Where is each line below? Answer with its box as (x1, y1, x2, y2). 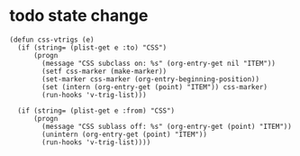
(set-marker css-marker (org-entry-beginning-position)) (41, 74, 259, 84)
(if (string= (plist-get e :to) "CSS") (17, 42, 168, 52)
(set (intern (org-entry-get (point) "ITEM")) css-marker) (41, 82, 268, 91)
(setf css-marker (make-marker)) (41, 67, 168, 76)
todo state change (9, 5, 149, 26)
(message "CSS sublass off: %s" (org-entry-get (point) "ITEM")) (41, 122, 293, 131)
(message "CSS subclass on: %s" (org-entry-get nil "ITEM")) (41, 59, 277, 68)
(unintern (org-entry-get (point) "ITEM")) (41, 130, 207, 139)
